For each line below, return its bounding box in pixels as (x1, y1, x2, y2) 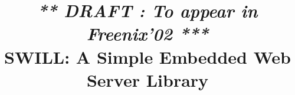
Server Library (86, 67, 209, 91)
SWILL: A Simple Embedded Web (4, 44, 291, 68)
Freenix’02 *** (86, 21, 209, 46)
